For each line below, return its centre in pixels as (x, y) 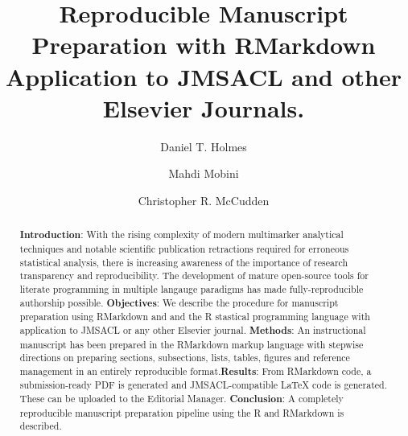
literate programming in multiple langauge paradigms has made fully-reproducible (192, 288)
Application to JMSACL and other (204, 76)
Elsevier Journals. (204, 107)
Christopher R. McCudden (204, 200)
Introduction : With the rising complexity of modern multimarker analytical (181, 235)
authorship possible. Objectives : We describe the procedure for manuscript (179, 302)
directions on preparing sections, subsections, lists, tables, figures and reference (185, 358)
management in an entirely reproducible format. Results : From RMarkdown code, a (196, 371)
